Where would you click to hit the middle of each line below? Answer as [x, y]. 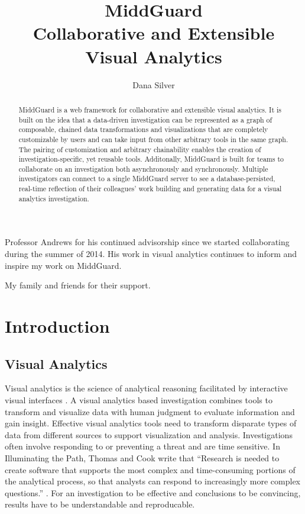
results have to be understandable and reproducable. [100, 504]
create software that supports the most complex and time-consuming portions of [150, 469]
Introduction [57, 326]
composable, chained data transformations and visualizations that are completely [143, 129]
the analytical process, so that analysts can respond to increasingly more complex [153, 481]
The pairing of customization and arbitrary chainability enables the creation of [140, 149]
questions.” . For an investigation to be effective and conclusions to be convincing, [153, 492]
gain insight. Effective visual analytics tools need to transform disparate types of [151, 423]
